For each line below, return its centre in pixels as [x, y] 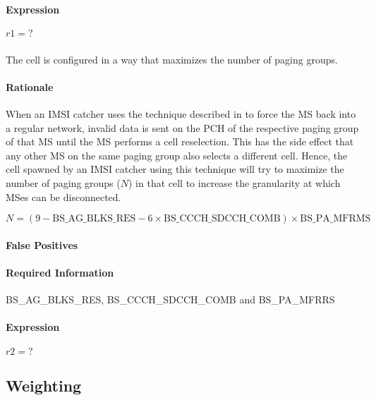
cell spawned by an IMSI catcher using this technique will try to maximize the [175, 169]
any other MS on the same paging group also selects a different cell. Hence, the [177, 155]
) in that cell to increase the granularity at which [235, 183]
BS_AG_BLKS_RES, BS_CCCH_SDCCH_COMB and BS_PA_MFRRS [170, 299]
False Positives [42, 244]
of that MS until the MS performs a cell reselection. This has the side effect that [180, 141]
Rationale [30, 86]
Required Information [60, 273]
